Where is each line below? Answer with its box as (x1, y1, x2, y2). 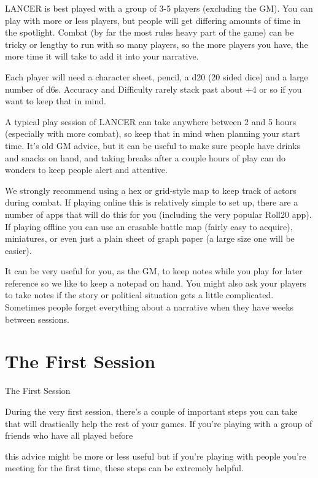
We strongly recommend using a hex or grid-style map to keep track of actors (5, 183, 297, 196)
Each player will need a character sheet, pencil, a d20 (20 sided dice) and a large (5, 70, 308, 83)
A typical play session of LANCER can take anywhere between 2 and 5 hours (5, 115, 297, 128)
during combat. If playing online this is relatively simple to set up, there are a (5, 196, 298, 209)
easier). (5, 244, 32, 256)
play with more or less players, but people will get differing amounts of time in (5, 13, 301, 26)
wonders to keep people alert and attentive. (5, 163, 168, 176)
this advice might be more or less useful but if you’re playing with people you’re (5, 449, 306, 462)
